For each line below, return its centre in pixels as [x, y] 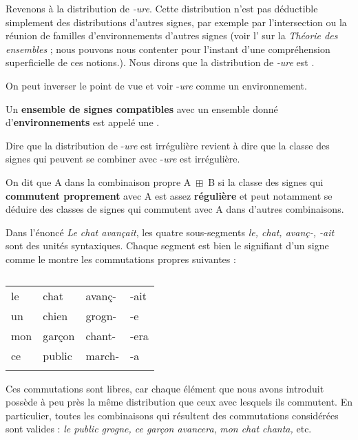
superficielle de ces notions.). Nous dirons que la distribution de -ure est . [160, 62]
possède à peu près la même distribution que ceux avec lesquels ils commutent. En [179, 402]
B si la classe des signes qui [266, 181]
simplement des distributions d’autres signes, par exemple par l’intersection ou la [176, 22]
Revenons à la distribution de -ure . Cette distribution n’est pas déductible [162, 8]
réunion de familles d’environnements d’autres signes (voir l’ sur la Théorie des [172, 35]
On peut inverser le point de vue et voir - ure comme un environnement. [156, 85]
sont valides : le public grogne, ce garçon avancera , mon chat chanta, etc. [159, 429]
